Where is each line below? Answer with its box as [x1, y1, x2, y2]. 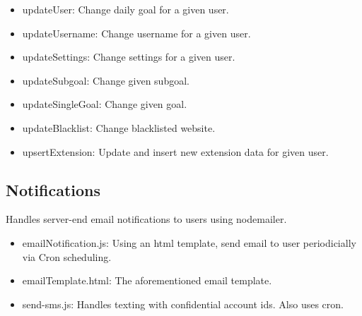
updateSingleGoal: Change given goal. [22, 97, 187, 111]
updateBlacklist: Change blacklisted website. [22, 120, 216, 135]
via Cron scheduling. [22, 249, 112, 264]
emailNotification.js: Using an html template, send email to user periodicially [22, 235, 356, 250]
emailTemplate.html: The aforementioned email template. [22, 273, 272, 288]
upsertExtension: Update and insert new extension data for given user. [22, 144, 329, 159]
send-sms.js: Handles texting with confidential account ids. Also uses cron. [22, 296, 344, 311]
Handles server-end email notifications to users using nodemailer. [6, 212, 287, 226]
